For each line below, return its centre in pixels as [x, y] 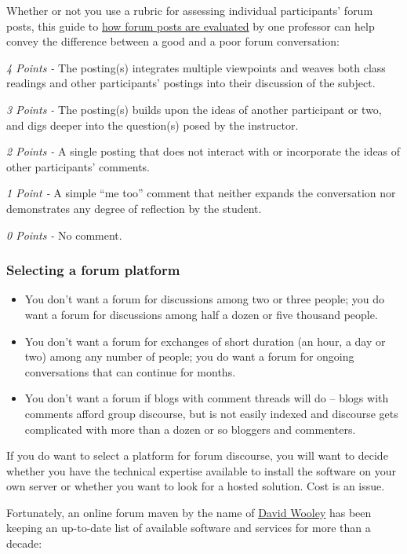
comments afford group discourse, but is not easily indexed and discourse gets [211, 413]
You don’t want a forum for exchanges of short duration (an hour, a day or [205, 341]
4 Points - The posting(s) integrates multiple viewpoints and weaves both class [196, 67]
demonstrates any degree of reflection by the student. [134, 208]
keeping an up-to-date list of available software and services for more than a [189, 528]
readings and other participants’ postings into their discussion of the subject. [191, 83]
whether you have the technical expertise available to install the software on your [201, 470]
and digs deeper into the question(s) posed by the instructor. [153, 125]
